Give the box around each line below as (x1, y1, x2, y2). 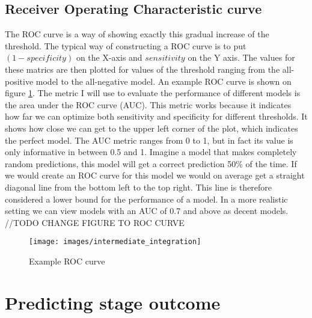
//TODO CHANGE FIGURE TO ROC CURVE (5, 216, 185, 228)
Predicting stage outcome (5, 290, 221, 314)
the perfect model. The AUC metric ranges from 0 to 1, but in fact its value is (5, 133, 293, 146)
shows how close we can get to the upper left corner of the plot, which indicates (5, 121, 298, 134)
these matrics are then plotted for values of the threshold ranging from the (5, 63, 280, 75)
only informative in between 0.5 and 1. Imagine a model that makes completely (5, 145, 297, 158)
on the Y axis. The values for (188, 51, 295, 64)
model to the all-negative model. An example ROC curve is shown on (35, 75, 292, 87)
